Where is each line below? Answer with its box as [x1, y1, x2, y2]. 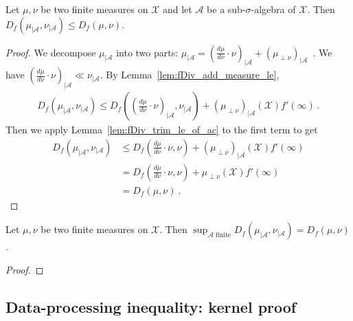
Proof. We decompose [5, 45, 96, 59]
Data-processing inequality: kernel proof [5, 296, 297, 317]
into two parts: [116, 45, 179, 59]
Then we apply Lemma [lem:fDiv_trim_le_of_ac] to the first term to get [5, 122, 318, 137]
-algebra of [251, 2, 296, 16]
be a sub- [207, 2, 246, 16]
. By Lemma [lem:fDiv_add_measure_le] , [100, 67, 280, 82]
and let [162, 2, 192, 16]
